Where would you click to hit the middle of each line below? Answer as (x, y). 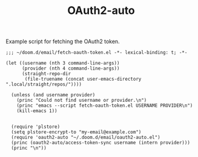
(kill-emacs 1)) (37, 111)
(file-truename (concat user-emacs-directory (83, 79)
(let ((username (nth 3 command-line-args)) (63, 63)
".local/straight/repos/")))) (44, 85)
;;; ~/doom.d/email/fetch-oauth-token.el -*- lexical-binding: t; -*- (97, 53)
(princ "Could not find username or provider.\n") (82, 101)
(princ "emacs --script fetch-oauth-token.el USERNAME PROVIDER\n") (105, 106)
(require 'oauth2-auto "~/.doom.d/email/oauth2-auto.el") (86, 138)
